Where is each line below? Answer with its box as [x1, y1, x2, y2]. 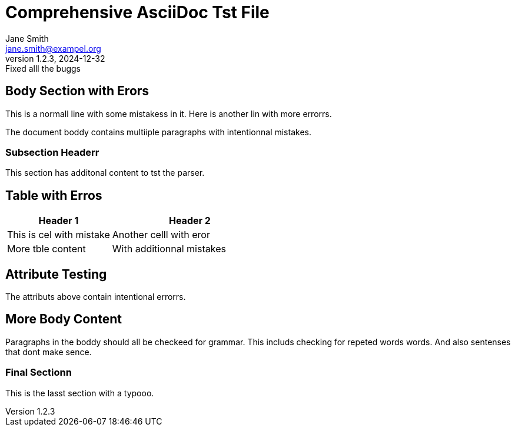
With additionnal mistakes [112, 243, 226, 255]
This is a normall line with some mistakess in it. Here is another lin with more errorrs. [5, 108, 332, 119]
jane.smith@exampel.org [5, 43, 101, 54]
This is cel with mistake [7, 229, 110, 241]
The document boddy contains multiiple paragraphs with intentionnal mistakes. [5, 126, 311, 137]
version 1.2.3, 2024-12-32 [5, 53, 105, 64]
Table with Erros [5, 188, 102, 203]
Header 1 [38, 215, 79, 227]
